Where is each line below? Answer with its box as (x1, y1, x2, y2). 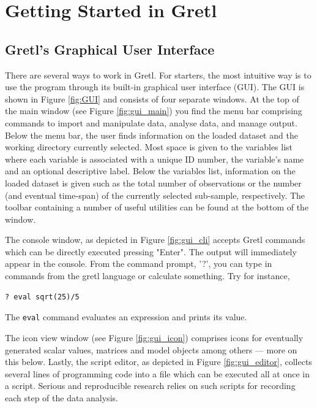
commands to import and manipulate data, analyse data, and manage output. (5, 116, 297, 129)
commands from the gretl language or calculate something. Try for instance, (5, 269, 290, 282)
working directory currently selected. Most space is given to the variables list (5, 140, 293, 153)
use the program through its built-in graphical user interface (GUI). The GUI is (5, 80, 305, 93)
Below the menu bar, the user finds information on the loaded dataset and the (5, 128, 298, 141)
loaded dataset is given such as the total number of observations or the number (5, 176, 302, 189)
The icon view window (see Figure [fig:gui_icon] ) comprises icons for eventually (5, 331, 304, 344)
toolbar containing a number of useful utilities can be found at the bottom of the (5, 201, 309, 214)
